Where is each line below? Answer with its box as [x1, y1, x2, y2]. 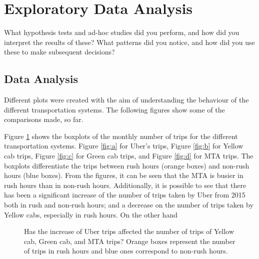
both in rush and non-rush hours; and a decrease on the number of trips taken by [4, 199, 253, 210]
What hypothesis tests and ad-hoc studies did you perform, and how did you [4, 27, 239, 37]
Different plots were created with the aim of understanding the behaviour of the [4, 94, 249, 105]
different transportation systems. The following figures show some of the [4, 104, 225, 114]
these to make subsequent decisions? [4, 46, 115, 57]
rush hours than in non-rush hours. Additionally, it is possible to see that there [4, 179, 246, 190]
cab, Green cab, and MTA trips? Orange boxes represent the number [24, 235, 235, 246]
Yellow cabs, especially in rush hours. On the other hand [4, 209, 177, 219]
